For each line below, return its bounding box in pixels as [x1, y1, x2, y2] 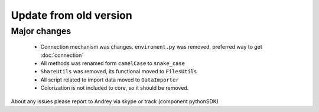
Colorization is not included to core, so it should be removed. [40, 84, 189, 91]
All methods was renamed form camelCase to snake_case [40, 59, 185, 67]
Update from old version [11, 9, 132, 22]
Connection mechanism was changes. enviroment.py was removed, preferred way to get [40, 43, 262, 50]
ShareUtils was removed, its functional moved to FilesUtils [40, 68, 197, 75]
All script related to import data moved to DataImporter [40, 76, 180, 83]
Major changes [11, 26, 71, 36]
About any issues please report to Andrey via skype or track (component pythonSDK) [11, 97, 219, 105]
